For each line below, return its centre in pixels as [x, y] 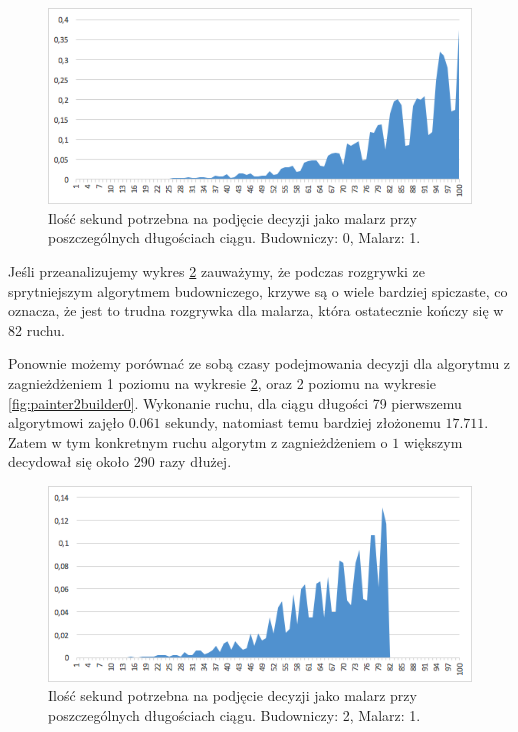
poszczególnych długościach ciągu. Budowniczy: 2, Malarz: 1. [234, 714]
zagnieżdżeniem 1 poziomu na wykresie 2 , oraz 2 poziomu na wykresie [222, 383]
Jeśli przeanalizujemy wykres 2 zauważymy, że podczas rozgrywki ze [217, 271]
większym [433, 441]
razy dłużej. [195, 461]
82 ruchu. [36, 329]
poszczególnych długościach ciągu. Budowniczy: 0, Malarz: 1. [234, 237]
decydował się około [69, 461]
